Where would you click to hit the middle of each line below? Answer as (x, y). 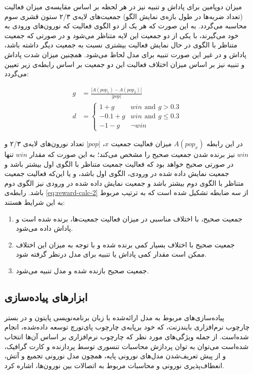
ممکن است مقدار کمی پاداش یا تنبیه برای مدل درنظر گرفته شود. (111, 254)
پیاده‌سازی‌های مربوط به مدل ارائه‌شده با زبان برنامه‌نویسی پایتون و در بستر (114, 317)
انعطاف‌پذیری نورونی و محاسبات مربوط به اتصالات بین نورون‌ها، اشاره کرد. (114, 365)
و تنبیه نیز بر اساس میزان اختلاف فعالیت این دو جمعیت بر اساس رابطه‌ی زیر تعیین (125, 64)
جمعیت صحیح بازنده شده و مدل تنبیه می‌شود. (82, 270)
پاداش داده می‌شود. (44, 228)
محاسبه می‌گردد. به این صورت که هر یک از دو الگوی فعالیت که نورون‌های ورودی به (126, 26)
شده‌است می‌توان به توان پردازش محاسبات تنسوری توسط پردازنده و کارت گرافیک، (126, 346)
